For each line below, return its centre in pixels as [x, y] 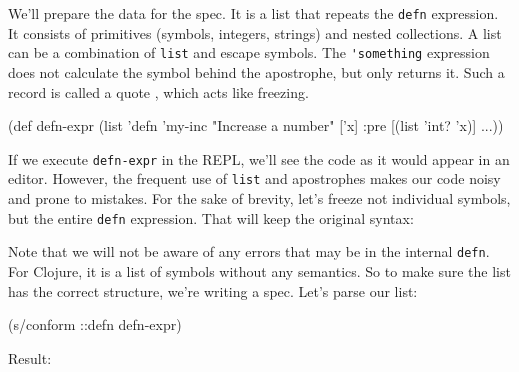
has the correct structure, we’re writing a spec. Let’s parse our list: [213, 290]
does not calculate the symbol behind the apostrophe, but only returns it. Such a [256, 71]
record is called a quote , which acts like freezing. [158, 91]
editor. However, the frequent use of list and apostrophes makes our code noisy [254, 178]
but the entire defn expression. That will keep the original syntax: [211, 217]
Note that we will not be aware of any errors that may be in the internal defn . [249, 251]
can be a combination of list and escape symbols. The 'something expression [249, 52]
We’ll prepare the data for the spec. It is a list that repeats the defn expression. [253, 13]
